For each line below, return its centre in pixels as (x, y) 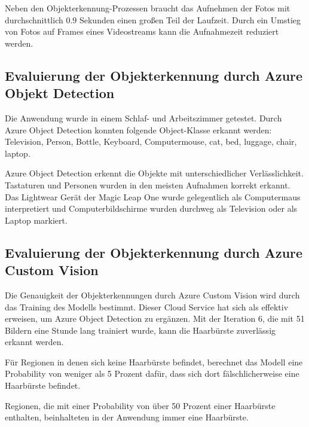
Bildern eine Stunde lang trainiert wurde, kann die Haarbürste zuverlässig (140, 330)
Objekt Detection (60, 93)
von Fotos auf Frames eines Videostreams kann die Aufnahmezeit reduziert (142, 31)
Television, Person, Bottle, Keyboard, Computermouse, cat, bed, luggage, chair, (151, 141)
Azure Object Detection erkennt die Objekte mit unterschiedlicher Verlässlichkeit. (154, 173)
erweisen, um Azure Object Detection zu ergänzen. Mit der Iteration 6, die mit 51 (155, 318)
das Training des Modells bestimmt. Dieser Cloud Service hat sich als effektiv (147, 306)
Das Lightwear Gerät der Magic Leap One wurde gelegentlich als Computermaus (153, 196)
